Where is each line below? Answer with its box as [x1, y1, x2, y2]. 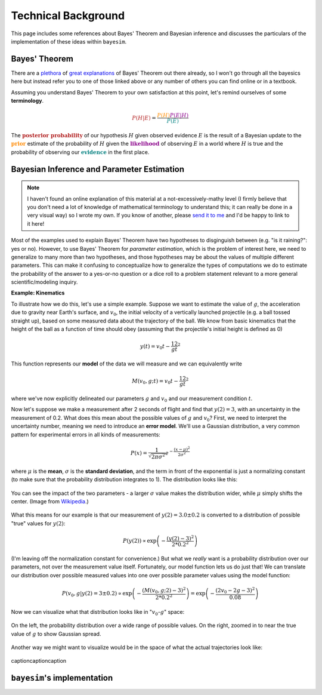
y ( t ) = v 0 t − [140, 343, 171, 351]
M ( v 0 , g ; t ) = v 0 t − [132, 377, 179, 386]
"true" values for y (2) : [11, 519, 66, 527]
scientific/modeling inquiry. [11, 278, 78, 286]
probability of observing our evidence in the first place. [11, 148, 150, 155]
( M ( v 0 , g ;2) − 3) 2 [142, 586, 186, 595]
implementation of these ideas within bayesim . [11, 38, 127, 45]
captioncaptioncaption [11, 657, 67, 665]
